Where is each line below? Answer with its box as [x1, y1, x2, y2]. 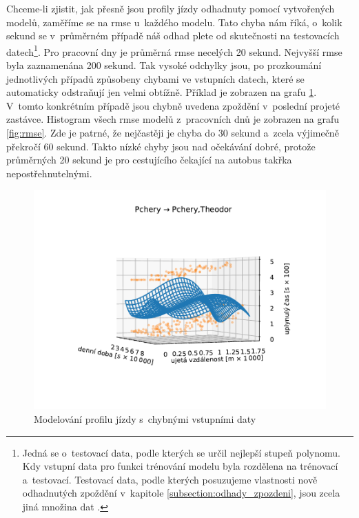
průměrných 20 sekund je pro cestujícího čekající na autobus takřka [6, 152, 292, 167]
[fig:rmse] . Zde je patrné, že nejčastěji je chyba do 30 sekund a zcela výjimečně [6, 126, 339, 139]
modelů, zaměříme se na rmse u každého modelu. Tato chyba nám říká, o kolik [6, 14, 342, 29]
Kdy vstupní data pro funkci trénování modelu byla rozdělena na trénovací [22, 459, 338, 473]
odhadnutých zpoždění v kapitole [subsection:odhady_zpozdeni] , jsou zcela [22, 486, 340, 500]
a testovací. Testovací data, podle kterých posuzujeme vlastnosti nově [22, 472, 318, 486]
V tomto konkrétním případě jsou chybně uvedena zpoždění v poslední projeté [6, 98, 340, 112]
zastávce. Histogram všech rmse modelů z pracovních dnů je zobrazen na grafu [6, 112, 340, 126]
